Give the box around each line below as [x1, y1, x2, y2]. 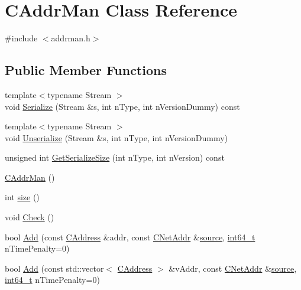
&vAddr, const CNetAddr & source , [169, 262, 297, 274]
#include [5, 32, 38, 44]
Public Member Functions [5, 61, 167, 79]
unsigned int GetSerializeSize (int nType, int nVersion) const [5, 151, 225, 164]
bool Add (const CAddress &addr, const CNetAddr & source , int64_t [5, 230, 255, 243]
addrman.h [51, 32, 90, 44]
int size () [5, 191, 40, 203]
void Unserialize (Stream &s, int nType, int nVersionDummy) [5, 131, 228, 144]
